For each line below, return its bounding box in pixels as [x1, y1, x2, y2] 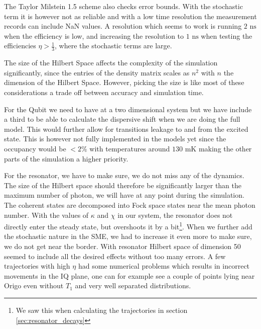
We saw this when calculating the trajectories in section [16, 304, 188, 315]
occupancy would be [4, 143, 66, 153]
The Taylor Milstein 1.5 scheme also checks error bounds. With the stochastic [4, 1, 243, 11]
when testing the [201, 30, 252, 41]
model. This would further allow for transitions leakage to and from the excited [4, 123, 248, 134]
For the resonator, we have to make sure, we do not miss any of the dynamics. [4, 170, 244, 181]
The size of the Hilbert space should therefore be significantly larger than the [4, 180, 242, 190]
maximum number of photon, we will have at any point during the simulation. [4, 190, 244, 200]
